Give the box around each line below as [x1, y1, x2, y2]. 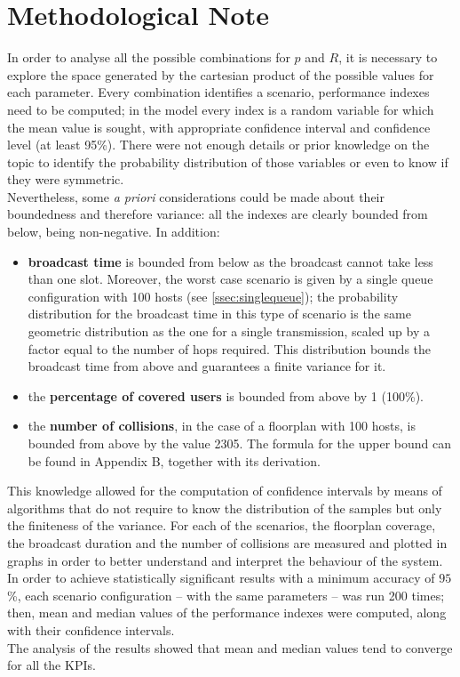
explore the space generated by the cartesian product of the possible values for [7, 65, 434, 84]
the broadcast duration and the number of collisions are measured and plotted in [7, 533, 448, 552]
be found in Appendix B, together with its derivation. [28, 451, 321, 470]
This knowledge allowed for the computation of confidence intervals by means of [7, 481, 442, 500]
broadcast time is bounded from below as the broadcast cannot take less [28, 252, 433, 270]
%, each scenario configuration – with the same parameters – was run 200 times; [7, 585, 445, 604]
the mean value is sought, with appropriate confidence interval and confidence [7, 117, 431, 136]
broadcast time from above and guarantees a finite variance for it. [28, 357, 386, 375]
